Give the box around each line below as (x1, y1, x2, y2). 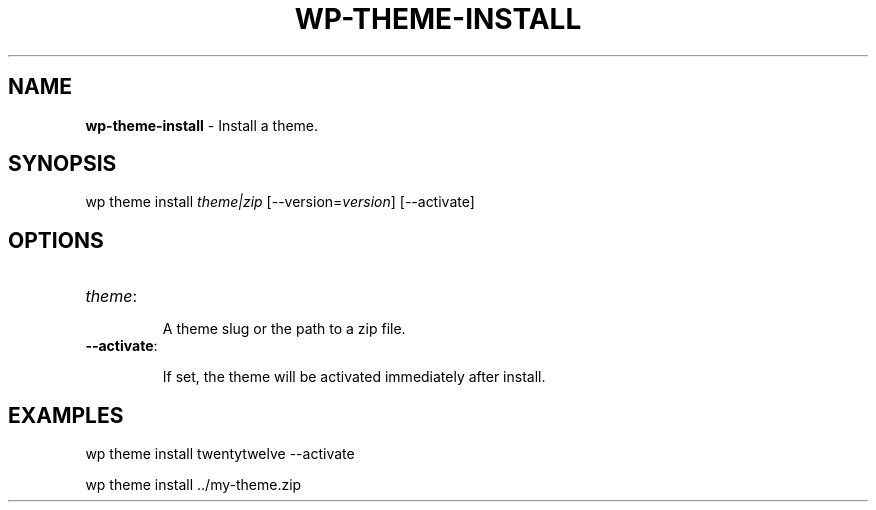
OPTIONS (8, 227, 104, 253)
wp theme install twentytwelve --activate (85, 445, 355, 463)
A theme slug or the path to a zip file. (162, 320, 406, 338)
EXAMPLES (8, 402, 124, 428)
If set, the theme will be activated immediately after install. (162, 368, 546, 386)
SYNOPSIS (8, 151, 117, 177)
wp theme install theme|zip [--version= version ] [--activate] (85, 193, 475, 211)
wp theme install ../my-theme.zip (85, 476, 302, 494)
